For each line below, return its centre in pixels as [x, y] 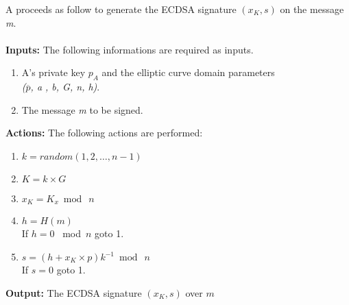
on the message [312, 9]
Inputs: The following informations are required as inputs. [130, 49]
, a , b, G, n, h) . [65, 87]
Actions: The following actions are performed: [104, 133]
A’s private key [53, 72]
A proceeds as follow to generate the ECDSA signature [121, 9]
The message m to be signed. [82, 109]
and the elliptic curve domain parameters [188, 72]
